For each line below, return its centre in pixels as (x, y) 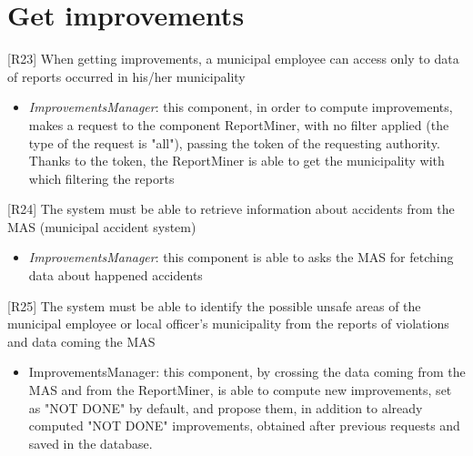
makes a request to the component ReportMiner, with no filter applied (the (239, 124)
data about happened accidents (116, 275)
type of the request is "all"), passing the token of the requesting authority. (234, 142)
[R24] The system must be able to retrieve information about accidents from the (231, 209)
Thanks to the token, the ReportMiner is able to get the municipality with (236, 161)
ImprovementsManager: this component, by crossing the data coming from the (247, 372)
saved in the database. (91, 443)
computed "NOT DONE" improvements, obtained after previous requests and (244, 426)
